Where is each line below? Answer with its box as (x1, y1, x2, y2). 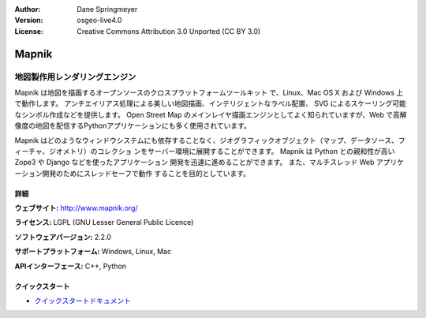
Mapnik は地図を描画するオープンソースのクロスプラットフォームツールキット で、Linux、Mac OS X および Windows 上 (14, 88, 404, 97)
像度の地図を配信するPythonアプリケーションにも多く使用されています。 (14, 121, 252, 130)
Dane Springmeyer (77, 5, 138, 13)
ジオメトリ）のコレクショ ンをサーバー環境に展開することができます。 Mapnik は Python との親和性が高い (48, 146, 395, 155)
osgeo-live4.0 (77, 16, 122, 25)
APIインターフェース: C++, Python (14, 261, 126, 271)
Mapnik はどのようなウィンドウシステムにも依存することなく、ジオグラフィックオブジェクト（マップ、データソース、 (14, 135, 398, 145)
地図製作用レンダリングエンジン (14, 71, 136, 82)
